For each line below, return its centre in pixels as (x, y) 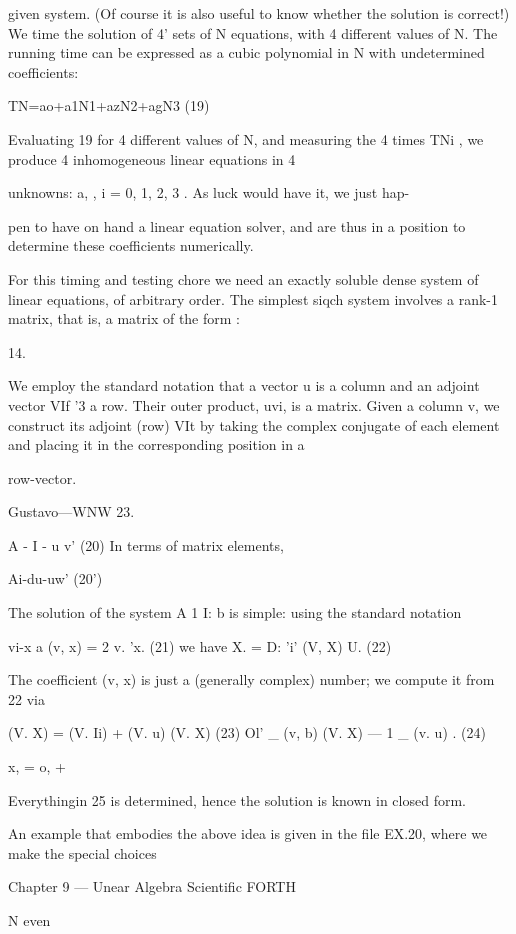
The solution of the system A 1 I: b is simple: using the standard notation (235, 612)
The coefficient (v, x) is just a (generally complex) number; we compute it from (251, 679)
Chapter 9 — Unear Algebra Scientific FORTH (152, 886)
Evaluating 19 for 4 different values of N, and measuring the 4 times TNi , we (246, 138)
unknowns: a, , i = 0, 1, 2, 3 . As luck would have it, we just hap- (209, 192)
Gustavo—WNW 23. (71, 511)
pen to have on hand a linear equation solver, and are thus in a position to (237, 225)
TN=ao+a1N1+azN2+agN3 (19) (109, 105)
